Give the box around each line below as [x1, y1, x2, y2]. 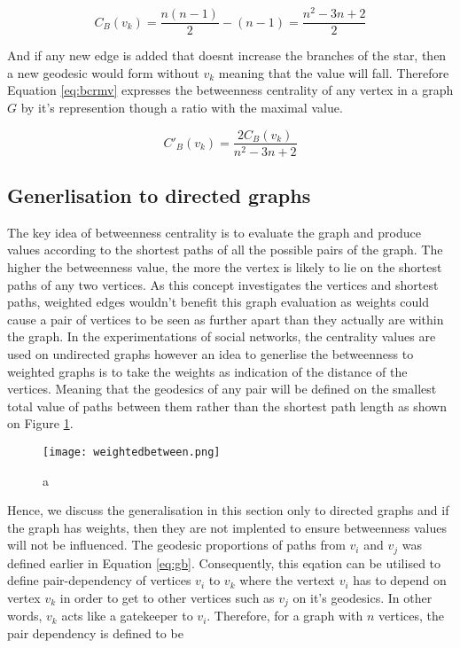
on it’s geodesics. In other [292, 588, 433, 606]
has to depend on [353, 571, 447, 589]
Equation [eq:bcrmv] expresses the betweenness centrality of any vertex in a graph [7, 81, 454, 99]
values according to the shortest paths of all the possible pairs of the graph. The [7, 240, 443, 259]
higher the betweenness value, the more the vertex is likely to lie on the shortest [7, 257, 442, 276]
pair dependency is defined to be [7, 624, 183, 643]
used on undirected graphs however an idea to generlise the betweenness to [7, 344, 414, 363]
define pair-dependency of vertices [7, 571, 191, 589]
